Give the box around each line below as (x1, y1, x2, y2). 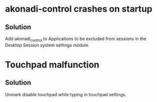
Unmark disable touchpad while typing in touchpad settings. (5, 91, 127, 97)
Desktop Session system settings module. (5, 42, 90, 48)
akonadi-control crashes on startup (5, 3, 153, 15)
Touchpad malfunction (5, 59, 99, 70)
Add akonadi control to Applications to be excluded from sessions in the (5, 36, 147, 42)
